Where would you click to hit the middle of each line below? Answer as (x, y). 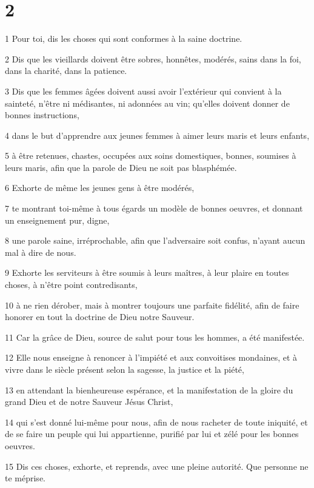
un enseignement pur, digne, (57, 220)
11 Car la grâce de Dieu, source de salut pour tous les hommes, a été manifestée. (155, 337)
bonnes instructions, (42, 115)
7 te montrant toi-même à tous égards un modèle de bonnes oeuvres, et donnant (154, 208)
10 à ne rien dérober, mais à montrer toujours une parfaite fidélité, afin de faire (152, 305)
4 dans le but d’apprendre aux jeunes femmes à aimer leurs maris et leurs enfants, (157, 135)
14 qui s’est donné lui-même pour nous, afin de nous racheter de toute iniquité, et (156, 422)
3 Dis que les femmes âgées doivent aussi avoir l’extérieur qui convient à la (143, 91)
